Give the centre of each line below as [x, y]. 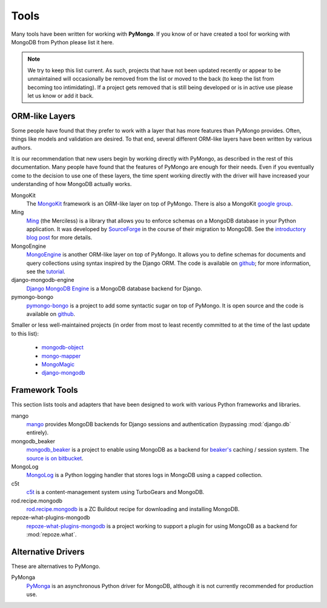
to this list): [25, 333]
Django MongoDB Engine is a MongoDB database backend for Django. [114, 289]
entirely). [38, 433]
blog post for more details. [59, 238]
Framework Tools [45, 390]
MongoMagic [58, 364]
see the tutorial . [46, 272]
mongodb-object [63, 347]
